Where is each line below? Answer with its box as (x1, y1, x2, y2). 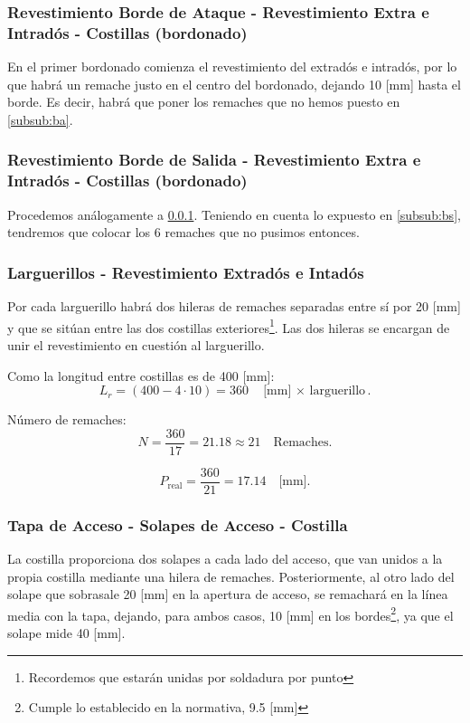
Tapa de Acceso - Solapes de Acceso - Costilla (7, 513, 348, 536)
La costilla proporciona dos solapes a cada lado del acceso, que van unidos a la (7, 549, 443, 568)
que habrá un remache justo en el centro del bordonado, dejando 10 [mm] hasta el (7, 74, 461, 93)
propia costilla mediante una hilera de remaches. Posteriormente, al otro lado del (7, 566, 455, 585)
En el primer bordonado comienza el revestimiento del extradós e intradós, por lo (7, 57, 457, 76)
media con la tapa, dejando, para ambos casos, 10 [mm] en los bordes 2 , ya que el (7, 603, 454, 624)
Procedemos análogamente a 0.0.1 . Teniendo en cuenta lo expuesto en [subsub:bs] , (7, 205, 461, 224)
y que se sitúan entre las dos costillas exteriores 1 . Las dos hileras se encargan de (7, 315, 450, 337)
